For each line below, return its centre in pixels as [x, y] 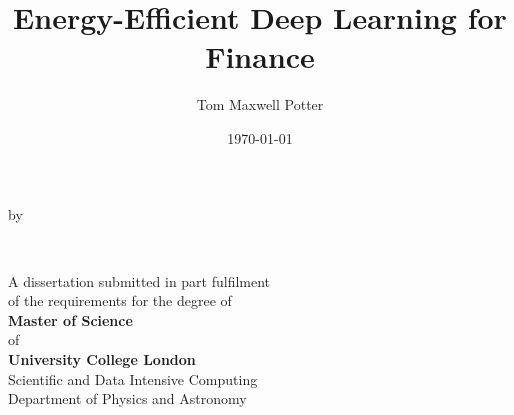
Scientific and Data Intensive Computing [133, 378]
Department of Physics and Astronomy [127, 398]
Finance [260, 56]
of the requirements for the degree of [120, 300]
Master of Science [70, 319]
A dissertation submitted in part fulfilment [139, 280]
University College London [102, 359]
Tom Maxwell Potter [260, 104]
